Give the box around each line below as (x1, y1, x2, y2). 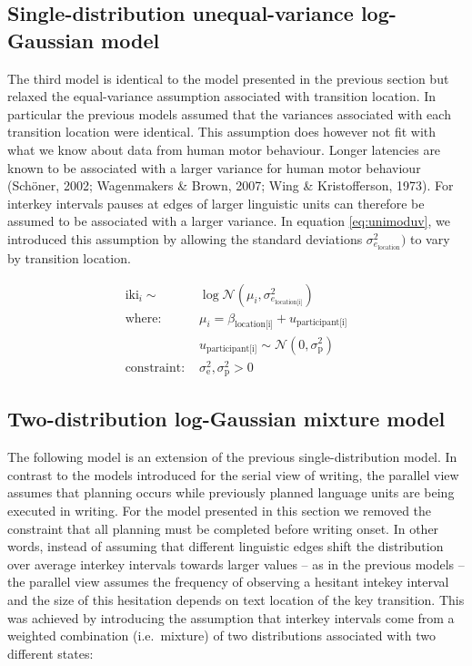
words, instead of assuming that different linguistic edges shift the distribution (7, 537, 444, 556)
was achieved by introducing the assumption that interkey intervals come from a (7, 608, 455, 627)
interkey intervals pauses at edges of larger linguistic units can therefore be (7, 193, 425, 212)
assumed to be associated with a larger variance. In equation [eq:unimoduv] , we (7, 211, 450, 231)
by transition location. (7, 249, 131, 268)
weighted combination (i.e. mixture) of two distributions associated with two (7, 626, 436, 645)
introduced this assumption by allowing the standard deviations (7, 229, 363, 248)
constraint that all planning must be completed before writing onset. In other (7, 518, 439, 538)
